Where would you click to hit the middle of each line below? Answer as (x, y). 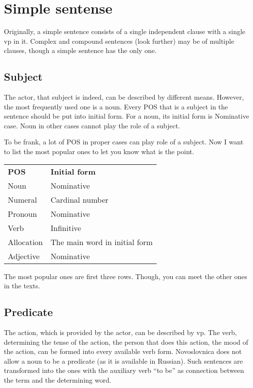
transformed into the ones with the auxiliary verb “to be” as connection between (124, 370)
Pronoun (22, 213)
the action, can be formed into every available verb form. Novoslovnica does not (123, 351)
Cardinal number (80, 199)
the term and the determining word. (58, 380)
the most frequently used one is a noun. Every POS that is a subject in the (116, 106)
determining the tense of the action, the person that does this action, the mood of (126, 342)
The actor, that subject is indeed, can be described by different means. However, (124, 97)
